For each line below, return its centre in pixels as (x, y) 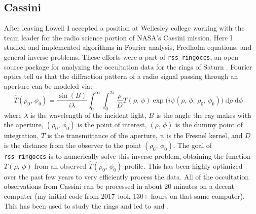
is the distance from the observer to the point (73, 145)
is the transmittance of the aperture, (102, 135)
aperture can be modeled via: (48, 86)
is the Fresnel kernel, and (204, 135)
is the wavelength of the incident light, (88, 115)
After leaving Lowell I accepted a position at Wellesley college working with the (124, 28)
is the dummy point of (209, 125)
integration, (21, 135)
